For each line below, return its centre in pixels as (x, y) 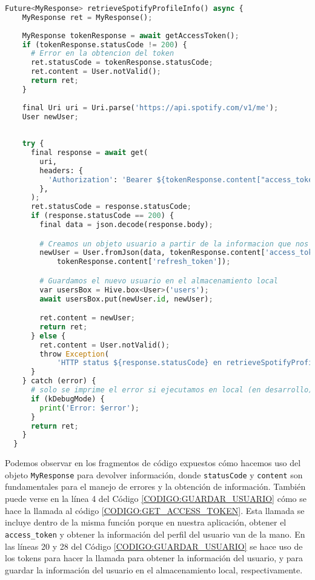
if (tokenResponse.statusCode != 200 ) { (104, 44)
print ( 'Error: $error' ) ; (89, 408)
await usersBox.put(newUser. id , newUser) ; (126, 299)
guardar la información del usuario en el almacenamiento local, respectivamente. (154, 569)
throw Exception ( (74, 354)
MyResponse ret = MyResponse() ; (87, 17)
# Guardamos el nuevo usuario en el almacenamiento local (159, 281)
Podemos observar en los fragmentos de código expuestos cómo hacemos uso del (153, 463)
